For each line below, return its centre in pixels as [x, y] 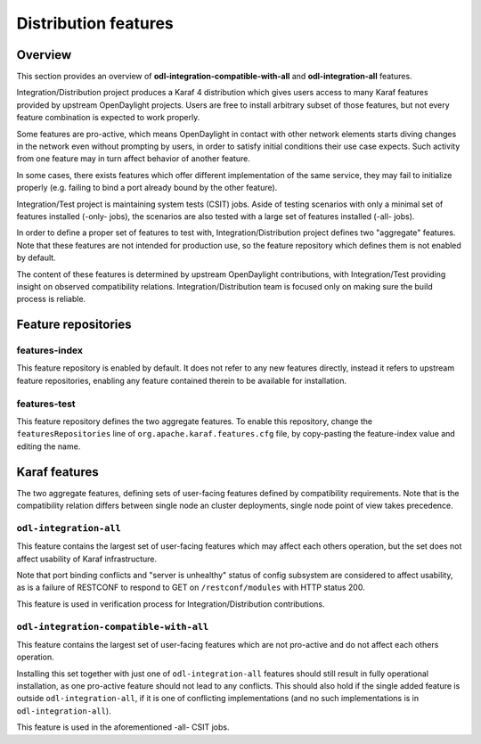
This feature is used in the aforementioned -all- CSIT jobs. [123, 727]
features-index [50, 350]
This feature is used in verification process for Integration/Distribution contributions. [171, 604]
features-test [46, 404]
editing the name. [49, 446]
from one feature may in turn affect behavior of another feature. [134, 159]
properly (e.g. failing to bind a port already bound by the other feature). [147, 188]
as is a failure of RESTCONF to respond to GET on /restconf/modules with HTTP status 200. [191, 587]
